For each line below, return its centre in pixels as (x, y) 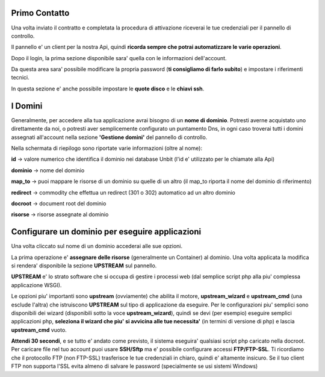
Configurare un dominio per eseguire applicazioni (106, 232)
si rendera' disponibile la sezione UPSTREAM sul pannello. (84, 266)
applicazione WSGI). (36, 285)
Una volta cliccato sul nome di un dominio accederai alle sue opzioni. (97, 246)
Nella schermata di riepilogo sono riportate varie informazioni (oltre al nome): (107, 148)
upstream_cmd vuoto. (39, 330)
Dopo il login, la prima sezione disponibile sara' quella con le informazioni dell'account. (119, 58)
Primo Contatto (40, 13)
